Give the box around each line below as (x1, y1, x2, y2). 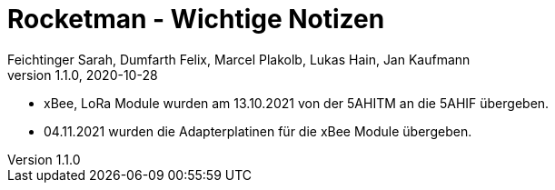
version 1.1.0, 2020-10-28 (7, 66, 158, 83)
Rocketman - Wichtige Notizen (7, 4, 385, 35)
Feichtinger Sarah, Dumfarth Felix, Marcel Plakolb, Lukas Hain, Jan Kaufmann (7, 51, 471, 67)
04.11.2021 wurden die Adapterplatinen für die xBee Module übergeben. (44, 123, 472, 139)
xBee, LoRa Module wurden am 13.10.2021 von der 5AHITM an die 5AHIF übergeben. (44, 95, 550, 111)
